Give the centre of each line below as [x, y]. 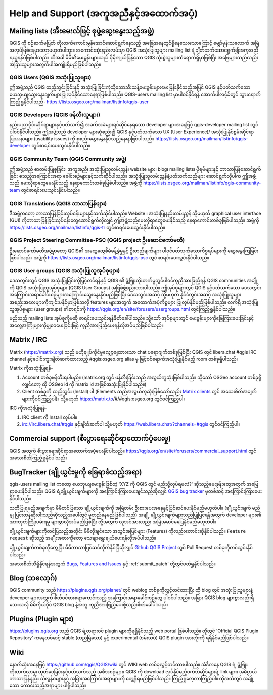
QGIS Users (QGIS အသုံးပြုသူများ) [50, 77]
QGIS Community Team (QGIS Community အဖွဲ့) [68, 159]
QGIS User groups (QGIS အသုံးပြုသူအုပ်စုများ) [65, 270]
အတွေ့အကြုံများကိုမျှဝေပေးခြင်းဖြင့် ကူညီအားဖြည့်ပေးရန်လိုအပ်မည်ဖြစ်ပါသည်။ [86, 325]
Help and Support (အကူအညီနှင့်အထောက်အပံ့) [104, 13]
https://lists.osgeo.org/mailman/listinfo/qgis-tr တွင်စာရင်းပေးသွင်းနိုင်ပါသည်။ [87, 227]
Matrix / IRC [28, 340]
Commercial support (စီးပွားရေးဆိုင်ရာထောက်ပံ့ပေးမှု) [90, 439]
